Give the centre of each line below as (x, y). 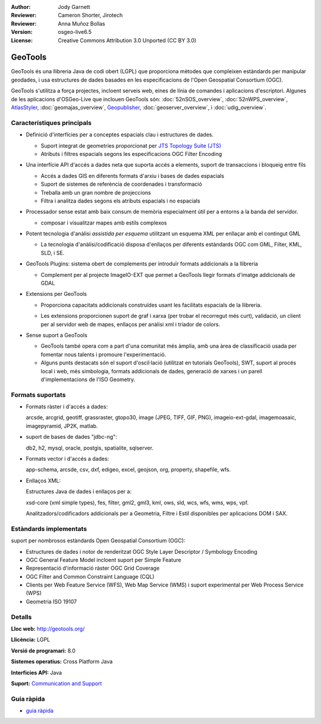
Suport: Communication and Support (56, 683)
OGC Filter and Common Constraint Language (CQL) (90, 576)
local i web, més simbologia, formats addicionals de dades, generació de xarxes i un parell (152, 371)
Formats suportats (38, 395)
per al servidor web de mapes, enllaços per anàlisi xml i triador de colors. (130, 324)
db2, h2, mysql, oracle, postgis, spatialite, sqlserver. (90, 448)
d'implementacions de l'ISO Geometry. (88, 379)
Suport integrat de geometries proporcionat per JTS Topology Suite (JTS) (131, 145)
